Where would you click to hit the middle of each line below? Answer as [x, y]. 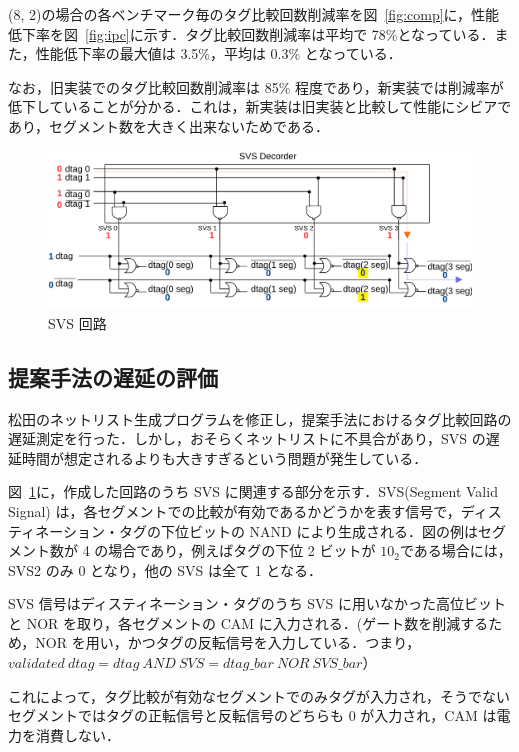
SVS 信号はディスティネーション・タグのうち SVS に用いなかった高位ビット [257, 603]
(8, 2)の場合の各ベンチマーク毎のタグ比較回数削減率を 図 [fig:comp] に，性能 [253, 14]
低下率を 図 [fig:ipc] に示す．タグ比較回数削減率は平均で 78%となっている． [251, 33]
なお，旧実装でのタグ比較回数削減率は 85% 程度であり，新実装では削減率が [256, 86]
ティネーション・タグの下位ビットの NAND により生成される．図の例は [243, 530]
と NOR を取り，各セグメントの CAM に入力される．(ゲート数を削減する [248, 622]
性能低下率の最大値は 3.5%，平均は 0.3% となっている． [218, 53]
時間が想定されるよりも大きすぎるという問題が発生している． [224, 457]
